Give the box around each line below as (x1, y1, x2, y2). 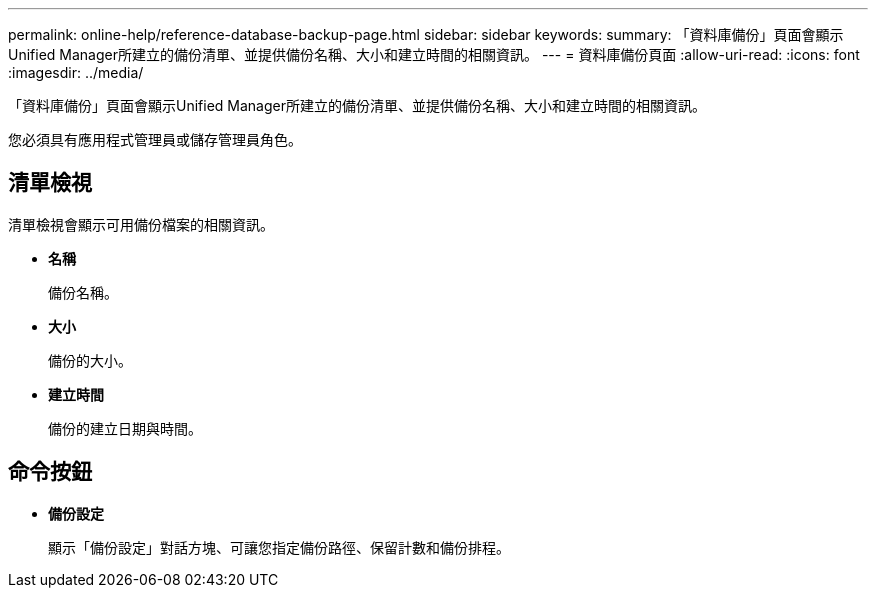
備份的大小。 (48, 351, 132, 369)
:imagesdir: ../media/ (8, 64, 144, 81)
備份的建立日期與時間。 (48, 419, 202, 437)
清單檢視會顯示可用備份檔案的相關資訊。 (8, 215, 274, 233)
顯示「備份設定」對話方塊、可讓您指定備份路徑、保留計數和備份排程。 (48, 538, 510, 556)
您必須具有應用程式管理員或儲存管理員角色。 (8, 131, 302, 148)
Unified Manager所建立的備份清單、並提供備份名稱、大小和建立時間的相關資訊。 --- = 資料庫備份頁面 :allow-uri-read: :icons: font (8, 46, 860, 63)
